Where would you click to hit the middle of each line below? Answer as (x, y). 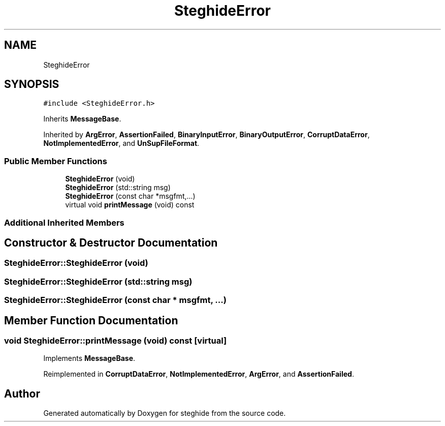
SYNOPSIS (32, 84)
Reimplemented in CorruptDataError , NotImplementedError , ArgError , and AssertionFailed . (199, 374)
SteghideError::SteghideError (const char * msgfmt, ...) (115, 300)
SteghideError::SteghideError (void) (76, 263)
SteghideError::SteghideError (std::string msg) (98, 281)
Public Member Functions (56, 161)
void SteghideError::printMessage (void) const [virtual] (116, 341)
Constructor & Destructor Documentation (111, 242)
